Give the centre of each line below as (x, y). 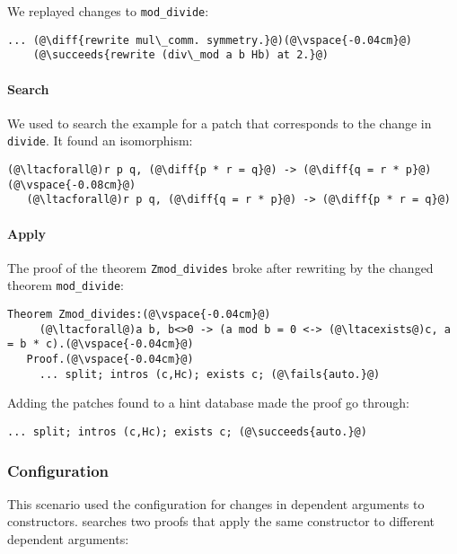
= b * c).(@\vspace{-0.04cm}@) (101, 344)
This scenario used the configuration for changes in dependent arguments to (216, 503)
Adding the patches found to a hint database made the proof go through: (208, 403)
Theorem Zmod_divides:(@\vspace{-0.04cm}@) (139, 315)
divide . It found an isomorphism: (100, 141)
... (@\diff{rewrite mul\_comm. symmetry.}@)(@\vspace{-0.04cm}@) (210, 40)
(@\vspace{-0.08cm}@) (72, 185)
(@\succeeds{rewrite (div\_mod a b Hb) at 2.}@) (180, 55)
